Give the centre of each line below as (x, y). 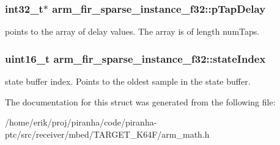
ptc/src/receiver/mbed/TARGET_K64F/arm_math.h (107, 134)
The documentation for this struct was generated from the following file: (140, 101)
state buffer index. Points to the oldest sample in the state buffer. (128, 81)
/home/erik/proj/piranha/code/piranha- (81, 122)
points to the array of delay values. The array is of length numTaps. (132, 31)
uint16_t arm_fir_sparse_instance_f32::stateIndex (135, 58)
